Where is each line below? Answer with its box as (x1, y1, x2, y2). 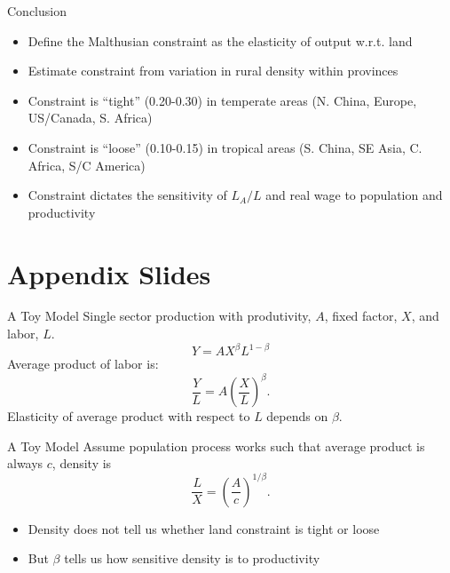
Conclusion (7, 2, 67, 20)
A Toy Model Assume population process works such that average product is (7, 436, 425, 455)
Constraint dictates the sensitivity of (28, 186, 227, 204)
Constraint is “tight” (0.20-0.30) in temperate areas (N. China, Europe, (28, 91, 417, 109)
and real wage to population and (265, 186, 443, 204)
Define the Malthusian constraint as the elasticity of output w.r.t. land (28, 31, 413, 50)
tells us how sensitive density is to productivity (64, 549, 320, 568)
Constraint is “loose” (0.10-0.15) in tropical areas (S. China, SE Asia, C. (28, 138, 422, 156)
